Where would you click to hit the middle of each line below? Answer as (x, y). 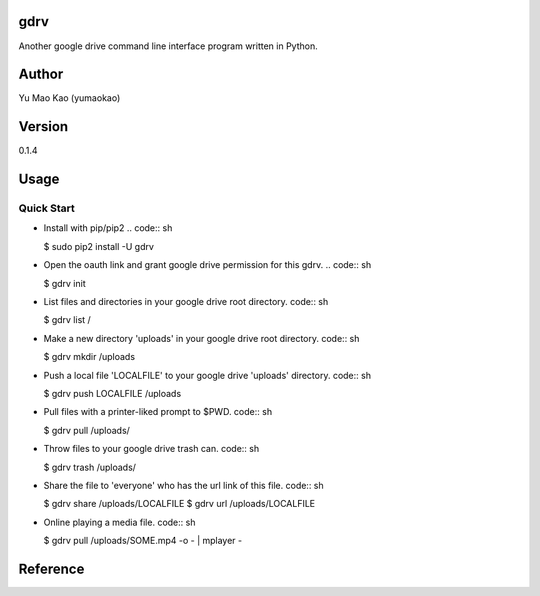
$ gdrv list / (67, 320)
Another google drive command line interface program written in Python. (168, 46)
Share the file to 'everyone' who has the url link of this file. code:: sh (183, 485)
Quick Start (46, 208)
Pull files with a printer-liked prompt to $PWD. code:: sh (158, 412)
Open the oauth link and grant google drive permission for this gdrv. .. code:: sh (207, 265)
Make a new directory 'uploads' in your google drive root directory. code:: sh (201, 338)
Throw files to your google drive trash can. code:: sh (151, 449)
